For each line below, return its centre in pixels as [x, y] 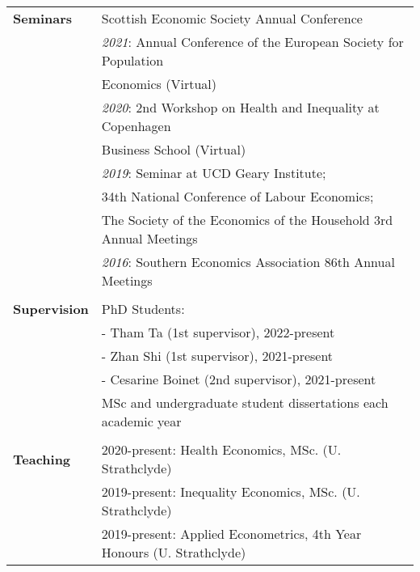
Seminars [43, 18]
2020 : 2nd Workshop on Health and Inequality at [240, 107]
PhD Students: [143, 309]
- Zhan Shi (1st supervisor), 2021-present [217, 356]
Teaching [42, 459]
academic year [141, 421]
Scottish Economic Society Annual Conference [232, 18]
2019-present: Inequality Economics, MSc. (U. [231, 491]
